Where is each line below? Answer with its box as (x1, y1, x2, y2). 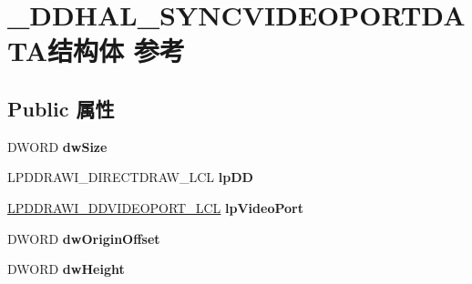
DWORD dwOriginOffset (7, 228, 160, 248)
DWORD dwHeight (7, 259, 125, 279)
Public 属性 (7, 94, 115, 122)
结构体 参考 (47, 32, 185, 69)
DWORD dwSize (7, 137, 108, 156)
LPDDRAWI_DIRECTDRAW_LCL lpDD (7, 167, 253, 187)
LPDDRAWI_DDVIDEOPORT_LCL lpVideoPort (7, 198, 303, 217)
